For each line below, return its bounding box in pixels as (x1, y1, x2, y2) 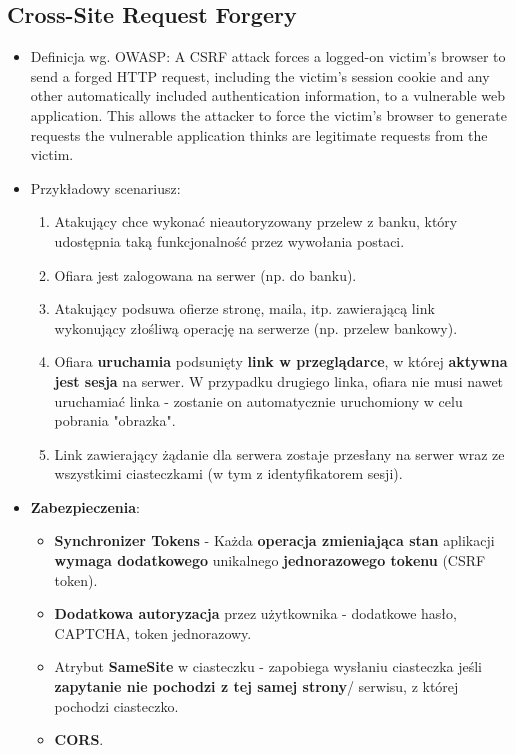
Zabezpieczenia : (30, 496, 141, 517)
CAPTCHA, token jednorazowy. (54, 622, 252, 643)
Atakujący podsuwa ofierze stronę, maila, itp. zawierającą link (54, 298, 435, 319)
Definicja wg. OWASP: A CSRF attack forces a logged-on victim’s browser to (30, 46, 506, 67)
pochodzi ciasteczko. (54, 695, 179, 716)
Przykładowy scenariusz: (30, 177, 181, 198)
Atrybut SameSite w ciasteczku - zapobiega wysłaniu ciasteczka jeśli (54, 656, 483, 677)
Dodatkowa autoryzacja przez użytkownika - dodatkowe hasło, (54, 603, 457, 624)
